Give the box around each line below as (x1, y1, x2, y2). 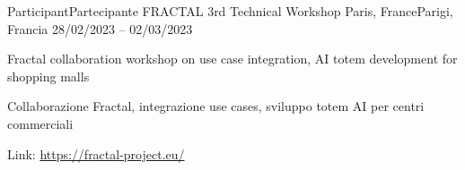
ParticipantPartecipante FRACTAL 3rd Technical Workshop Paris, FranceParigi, (7, 2, 453, 20)
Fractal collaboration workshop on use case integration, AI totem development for (7, 49, 458, 68)
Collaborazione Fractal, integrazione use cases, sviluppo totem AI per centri (7, 97, 425, 115)
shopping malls (7, 66, 90, 85)
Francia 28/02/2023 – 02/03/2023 (7, 19, 193, 38)
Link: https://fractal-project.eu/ (7, 144, 185, 163)
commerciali (7, 114, 74, 132)
